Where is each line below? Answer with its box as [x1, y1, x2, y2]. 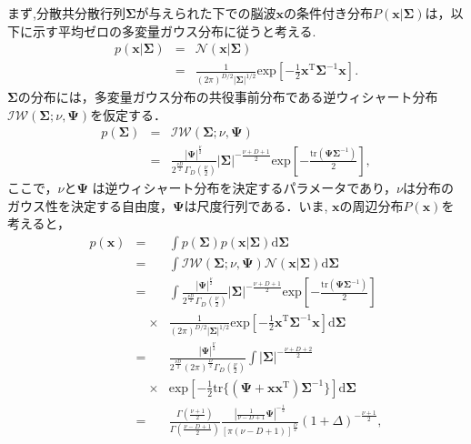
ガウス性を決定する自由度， [7, 196, 173, 215]
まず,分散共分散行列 [7, 4, 125, 22]
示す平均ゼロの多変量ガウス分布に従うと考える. [32, 21, 316, 40]
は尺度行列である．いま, [184, 196, 328, 215]
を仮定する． [90, 105, 167, 124]
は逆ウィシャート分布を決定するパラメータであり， [92, 178, 397, 197]
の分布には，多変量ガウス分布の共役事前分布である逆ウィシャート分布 [17, 87, 438, 106]
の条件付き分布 [284, 4, 374, 22]
